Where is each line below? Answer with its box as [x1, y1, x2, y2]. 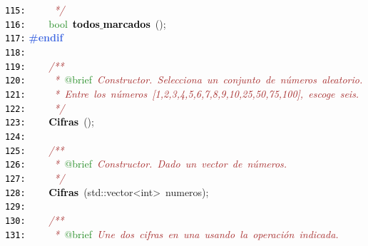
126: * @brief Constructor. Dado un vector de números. [5, 156, 287, 171]
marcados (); [103, 16, 166, 31]
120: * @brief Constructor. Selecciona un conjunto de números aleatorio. [5, 72, 363, 87]
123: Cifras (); [5, 114, 94, 129]
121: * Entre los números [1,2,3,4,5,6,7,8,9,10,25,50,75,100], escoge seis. [5, 86, 359, 101]
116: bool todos [5, 16, 100, 31]
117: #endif [5, 30, 63, 45]
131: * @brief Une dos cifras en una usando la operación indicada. [5, 226, 339, 241]
